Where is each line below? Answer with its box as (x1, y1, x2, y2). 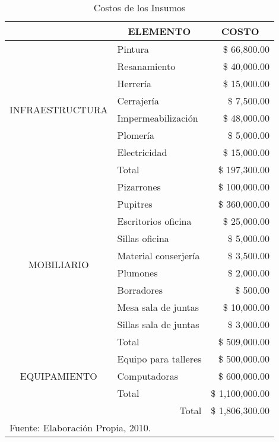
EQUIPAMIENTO (20, 369, 97, 383)
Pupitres (117, 197, 153, 211)
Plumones (117, 266, 158, 279)
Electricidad (117, 145, 167, 159)
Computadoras (117, 369, 178, 383)
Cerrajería (117, 94, 159, 107)
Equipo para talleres (117, 352, 202, 365)
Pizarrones (117, 180, 161, 193)
